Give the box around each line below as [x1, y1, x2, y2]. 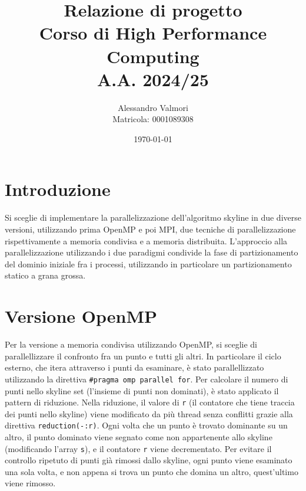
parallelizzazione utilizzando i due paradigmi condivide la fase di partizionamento [5, 246, 298, 258]
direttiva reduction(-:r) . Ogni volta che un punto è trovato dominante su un [5, 419, 288, 431]
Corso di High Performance [39, 21, 267, 45]
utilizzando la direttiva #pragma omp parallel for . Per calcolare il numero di [5, 372, 288, 385]
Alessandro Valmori [118, 101, 188, 113]
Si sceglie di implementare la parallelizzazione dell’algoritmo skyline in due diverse [5, 211, 301, 224]
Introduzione [5, 177, 111, 201]
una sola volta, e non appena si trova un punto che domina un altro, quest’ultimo [5, 465, 298, 477]
